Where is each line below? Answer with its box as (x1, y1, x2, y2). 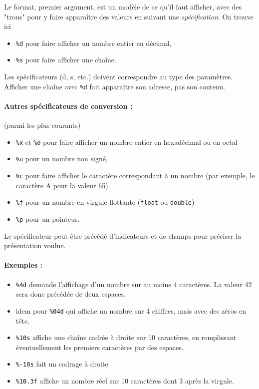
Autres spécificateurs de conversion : (4, 100, 133, 111)
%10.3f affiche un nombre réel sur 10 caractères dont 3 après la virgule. (15, 376, 234, 386)
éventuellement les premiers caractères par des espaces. (15, 342, 184, 352)
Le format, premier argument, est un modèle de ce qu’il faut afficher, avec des (4, 1, 242, 11)
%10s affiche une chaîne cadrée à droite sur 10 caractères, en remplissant (15, 332, 237, 343)
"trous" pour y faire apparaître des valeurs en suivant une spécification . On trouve (4, 11, 254, 21)
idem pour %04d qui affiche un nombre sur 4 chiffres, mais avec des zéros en (15, 305, 246, 316)
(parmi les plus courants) (4, 120, 81, 130)
